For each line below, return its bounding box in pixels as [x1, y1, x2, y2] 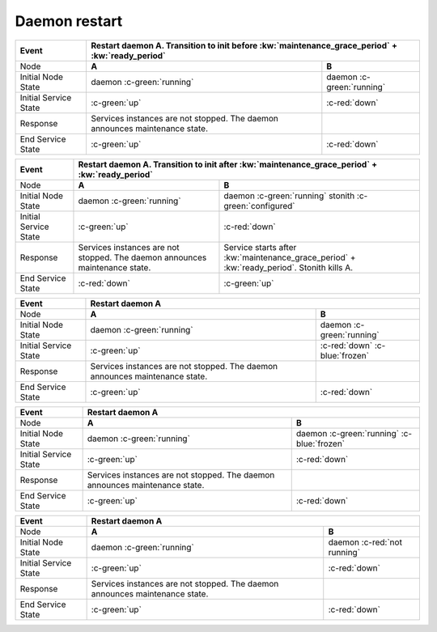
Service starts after [223, 241, 297, 252]
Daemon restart [15, 12, 123, 30]
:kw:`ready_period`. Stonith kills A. [223, 261, 354, 273]
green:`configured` [223, 200, 295, 211]
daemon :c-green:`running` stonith [223, 190, 355, 201]
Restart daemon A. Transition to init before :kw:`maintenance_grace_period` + [90, 40, 398, 51]
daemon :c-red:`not [328, 537, 402, 548]
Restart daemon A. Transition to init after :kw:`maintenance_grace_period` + [78, 159, 378, 170]
